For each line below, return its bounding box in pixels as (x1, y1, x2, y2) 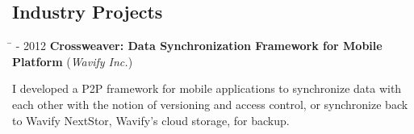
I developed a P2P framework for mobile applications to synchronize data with (12, 80, 402, 97)
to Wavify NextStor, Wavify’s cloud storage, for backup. (12, 111, 290, 128)
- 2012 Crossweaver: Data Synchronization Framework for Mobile (15, 37, 383, 54)
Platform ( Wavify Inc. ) (12, 52, 133, 69)
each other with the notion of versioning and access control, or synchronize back (12, 95, 408, 112)
